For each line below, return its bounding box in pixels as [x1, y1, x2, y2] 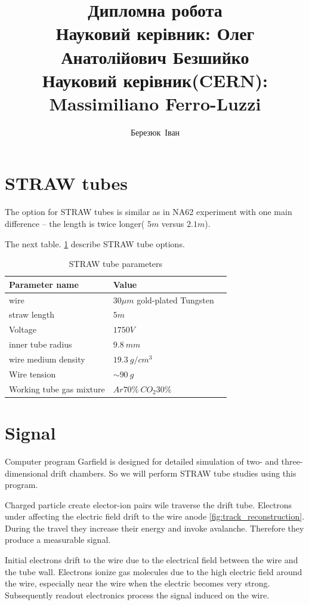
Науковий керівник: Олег [55, 21, 255, 45]
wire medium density [9, 353, 85, 365]
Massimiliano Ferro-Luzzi [49, 91, 261, 115]
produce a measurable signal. [5, 533, 111, 546]
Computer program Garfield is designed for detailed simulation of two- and [5, 454, 279, 467]
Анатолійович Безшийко [61, 44, 249, 69]
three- [281, 454, 303, 467]
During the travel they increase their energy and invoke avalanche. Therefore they [5, 521, 304, 534]
